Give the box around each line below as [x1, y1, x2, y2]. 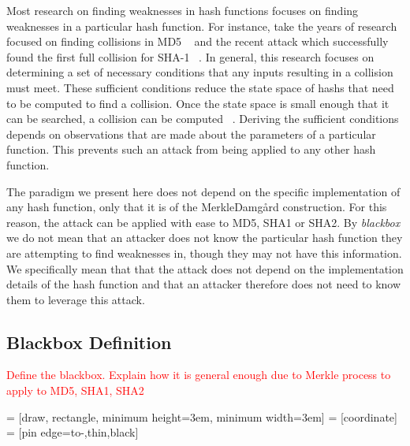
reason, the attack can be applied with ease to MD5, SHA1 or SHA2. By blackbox [6, 214, 401, 230]
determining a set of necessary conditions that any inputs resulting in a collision [6, 64, 393, 80]
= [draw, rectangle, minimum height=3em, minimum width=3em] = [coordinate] [6, 408, 397, 425]
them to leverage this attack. [6, 291, 145, 307]
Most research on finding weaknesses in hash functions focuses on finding [6, 2, 359, 18]
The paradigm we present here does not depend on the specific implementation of [6, 183, 401, 199]
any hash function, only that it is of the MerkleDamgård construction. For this [6, 199, 387, 215]
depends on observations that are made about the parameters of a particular [6, 125, 376, 142]
